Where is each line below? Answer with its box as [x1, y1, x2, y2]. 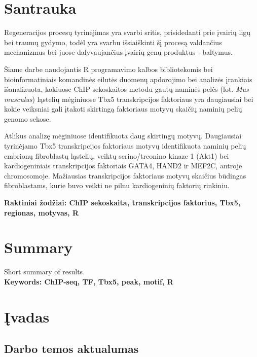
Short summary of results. [4, 266, 85, 277]
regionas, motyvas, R [4, 207, 79, 218]
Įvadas [4, 306, 50, 327]
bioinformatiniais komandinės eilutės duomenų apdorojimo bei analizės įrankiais [4, 74, 252, 84]
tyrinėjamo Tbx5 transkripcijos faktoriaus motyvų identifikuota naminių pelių [4, 140, 246, 151]
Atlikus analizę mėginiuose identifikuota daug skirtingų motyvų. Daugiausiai [4, 130, 242, 141]
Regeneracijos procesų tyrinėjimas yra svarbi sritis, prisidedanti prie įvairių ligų [4, 27, 251, 38]
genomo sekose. [4, 113, 51, 124]
